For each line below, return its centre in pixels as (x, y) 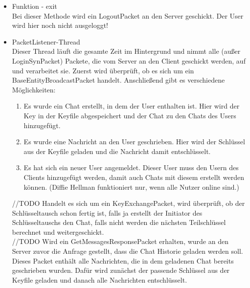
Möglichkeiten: (34, 89)
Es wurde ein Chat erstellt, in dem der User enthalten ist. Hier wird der (132, 106)
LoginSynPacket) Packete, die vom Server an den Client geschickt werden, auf (129, 60)
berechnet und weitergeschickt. (58, 232)
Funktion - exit (34, 6)
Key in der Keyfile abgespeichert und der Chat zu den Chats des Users (130, 115)
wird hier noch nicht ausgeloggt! (60, 25)
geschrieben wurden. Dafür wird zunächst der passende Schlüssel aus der (121, 270)
